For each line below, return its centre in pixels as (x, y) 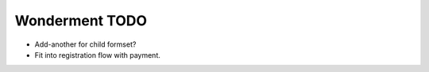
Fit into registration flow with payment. (97, 55)
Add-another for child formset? (85, 44)
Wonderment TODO (81, 21)
